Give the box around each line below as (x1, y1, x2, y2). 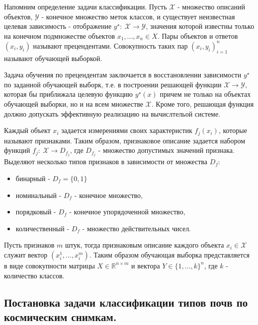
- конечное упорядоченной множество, (69, 206, 185, 217)
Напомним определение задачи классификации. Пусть (4, 1, 167, 11)
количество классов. (4, 270, 65, 280)
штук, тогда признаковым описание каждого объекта (65, 240, 224, 250)
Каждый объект (4, 125, 51, 135)
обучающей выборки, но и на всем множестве (4, 99, 143, 109)
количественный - (15, 223, 70, 233)
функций (4, 145, 30, 155)
